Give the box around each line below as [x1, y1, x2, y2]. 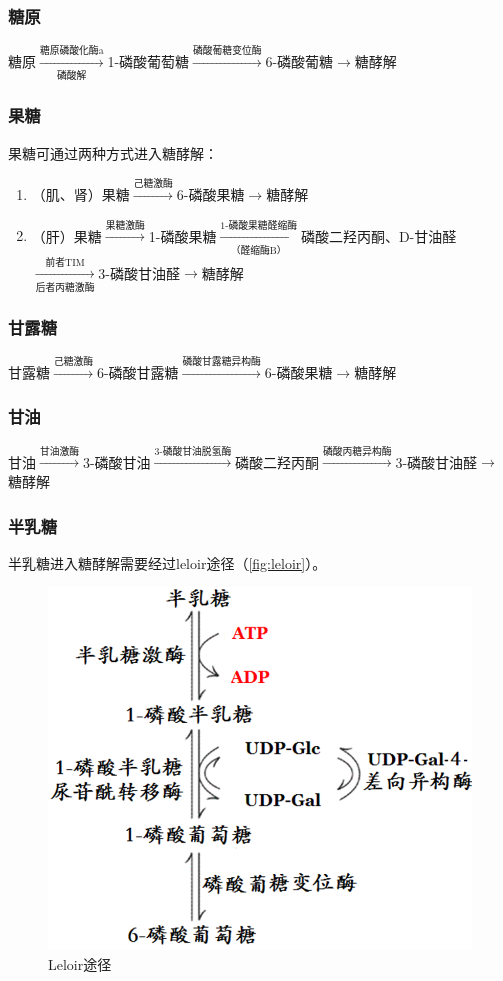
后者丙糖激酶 [35, 282, 95, 293]
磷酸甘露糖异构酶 [182, 357, 261, 368]
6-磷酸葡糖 [265, 51, 334, 72]
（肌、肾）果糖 [31, 183, 130, 204]
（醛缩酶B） [230, 245, 287, 256]
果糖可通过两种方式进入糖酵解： [8, 142, 218, 163]
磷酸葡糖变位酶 [192, 46, 262, 57]
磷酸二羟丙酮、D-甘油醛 [300, 225, 457, 246]
